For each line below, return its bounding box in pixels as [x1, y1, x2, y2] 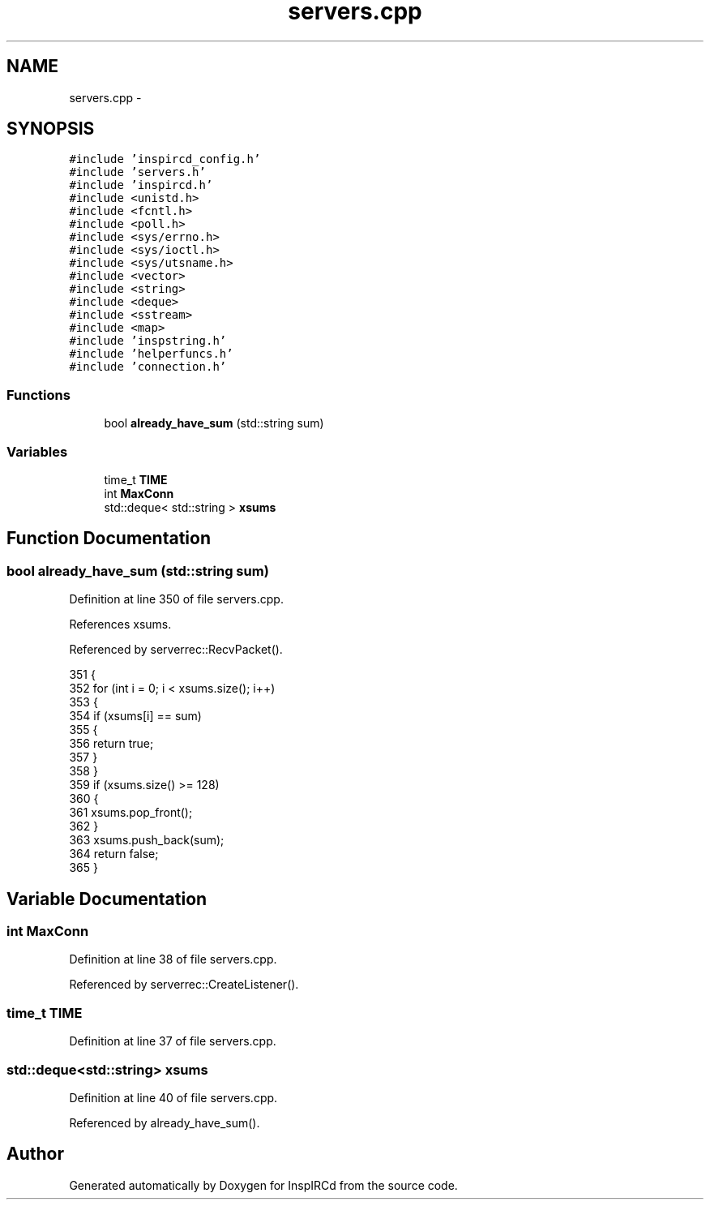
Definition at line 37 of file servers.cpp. [69, 1034, 276, 1049]
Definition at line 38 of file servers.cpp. [69, 952, 277, 967]
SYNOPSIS [6, 118, 95, 139]
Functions [6, 386, 71, 403]
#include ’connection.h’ [69, 360, 227, 374]
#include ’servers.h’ [69, 165, 206, 179]
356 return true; [69, 736, 154, 751]
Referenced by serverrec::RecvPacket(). [69, 642, 283, 657]
